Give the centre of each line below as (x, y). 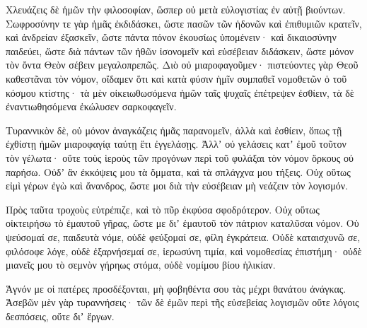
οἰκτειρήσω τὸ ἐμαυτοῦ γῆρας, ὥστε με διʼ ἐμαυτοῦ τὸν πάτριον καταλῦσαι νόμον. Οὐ (182, 223)
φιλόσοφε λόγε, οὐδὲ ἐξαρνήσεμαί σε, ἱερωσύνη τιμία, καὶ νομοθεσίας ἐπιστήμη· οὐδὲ (184, 251)
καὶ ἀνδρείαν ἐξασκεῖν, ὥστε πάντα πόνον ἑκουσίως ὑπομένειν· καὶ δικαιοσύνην (171, 37)
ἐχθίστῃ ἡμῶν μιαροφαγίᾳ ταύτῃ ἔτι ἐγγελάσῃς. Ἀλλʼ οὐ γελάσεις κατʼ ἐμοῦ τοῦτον (176, 144)
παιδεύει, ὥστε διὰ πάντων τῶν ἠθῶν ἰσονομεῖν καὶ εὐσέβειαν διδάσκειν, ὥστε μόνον (180, 51)
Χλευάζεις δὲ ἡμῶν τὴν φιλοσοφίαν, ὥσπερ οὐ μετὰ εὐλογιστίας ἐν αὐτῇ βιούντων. (176, 9)
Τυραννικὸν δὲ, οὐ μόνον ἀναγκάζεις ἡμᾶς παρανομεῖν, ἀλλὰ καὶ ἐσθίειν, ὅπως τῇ (174, 130)
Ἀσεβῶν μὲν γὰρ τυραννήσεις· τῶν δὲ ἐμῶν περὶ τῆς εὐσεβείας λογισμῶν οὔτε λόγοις (182, 302)
